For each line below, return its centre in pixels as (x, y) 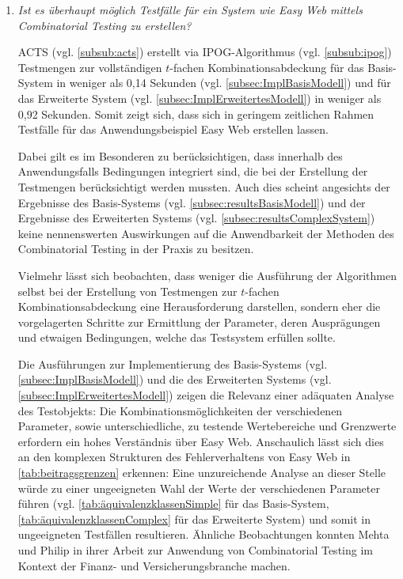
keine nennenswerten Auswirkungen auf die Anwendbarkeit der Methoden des (206, 233)
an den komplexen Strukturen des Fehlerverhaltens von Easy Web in (184, 457)
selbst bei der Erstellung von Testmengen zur (127, 291)
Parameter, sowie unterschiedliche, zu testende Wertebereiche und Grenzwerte (207, 426)
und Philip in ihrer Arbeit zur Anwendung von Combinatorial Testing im (195, 550)
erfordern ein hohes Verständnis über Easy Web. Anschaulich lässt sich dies (201, 441)
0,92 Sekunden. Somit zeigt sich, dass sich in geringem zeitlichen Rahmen (196, 114)
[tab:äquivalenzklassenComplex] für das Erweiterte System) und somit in (194, 518)
